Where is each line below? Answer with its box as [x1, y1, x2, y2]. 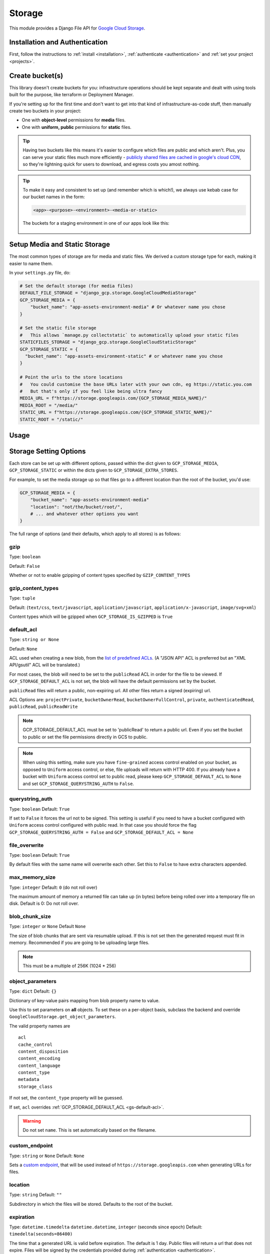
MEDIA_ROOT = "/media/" [19, 402, 78, 408]
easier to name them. [9, 260, 53, 266]
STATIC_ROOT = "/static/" [19, 416, 83, 422]
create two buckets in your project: [9, 108, 81, 114]
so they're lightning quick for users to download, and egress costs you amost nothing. [22, 161, 200, 168]
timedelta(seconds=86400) [9, 1231, 73, 1237]
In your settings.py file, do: [9, 270, 71, 276]
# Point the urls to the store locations [19, 374, 123, 380]
